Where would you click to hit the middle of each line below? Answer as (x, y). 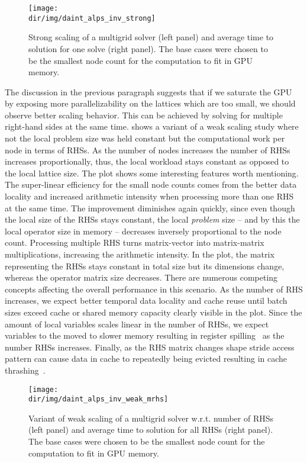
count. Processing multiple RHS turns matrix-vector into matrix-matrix (135, 242)
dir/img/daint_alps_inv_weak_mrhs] (98, 399)
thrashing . (25, 370)
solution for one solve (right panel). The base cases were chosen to (148, 48)
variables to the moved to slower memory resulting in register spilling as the (145, 335)
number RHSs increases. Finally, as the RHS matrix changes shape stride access (150, 347)
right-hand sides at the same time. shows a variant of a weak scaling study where (152, 126)
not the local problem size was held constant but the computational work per (145, 138)
